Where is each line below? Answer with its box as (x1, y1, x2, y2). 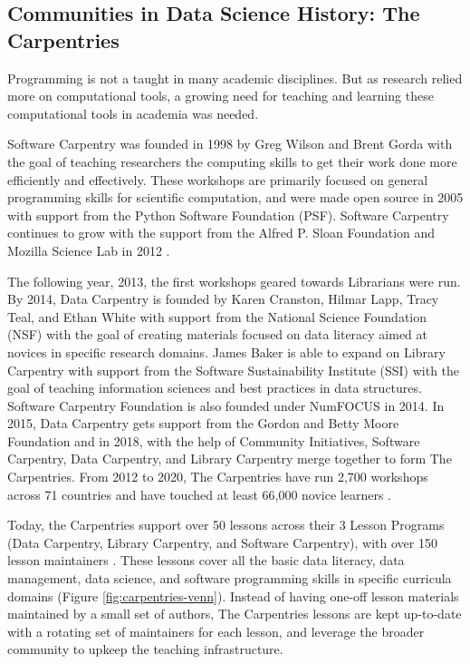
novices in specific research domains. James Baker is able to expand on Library (7, 342, 446, 361)
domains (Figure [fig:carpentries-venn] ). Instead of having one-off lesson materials (7, 586, 459, 605)
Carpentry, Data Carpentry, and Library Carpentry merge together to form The (7, 449, 452, 468)
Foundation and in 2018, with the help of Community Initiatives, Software (7, 431, 420, 450)
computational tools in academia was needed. (7, 103, 259, 122)
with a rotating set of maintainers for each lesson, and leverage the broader (7, 621, 425, 640)
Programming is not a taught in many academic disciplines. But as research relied (7, 68, 463, 87)
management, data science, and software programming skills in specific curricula (7, 569, 452, 588)
